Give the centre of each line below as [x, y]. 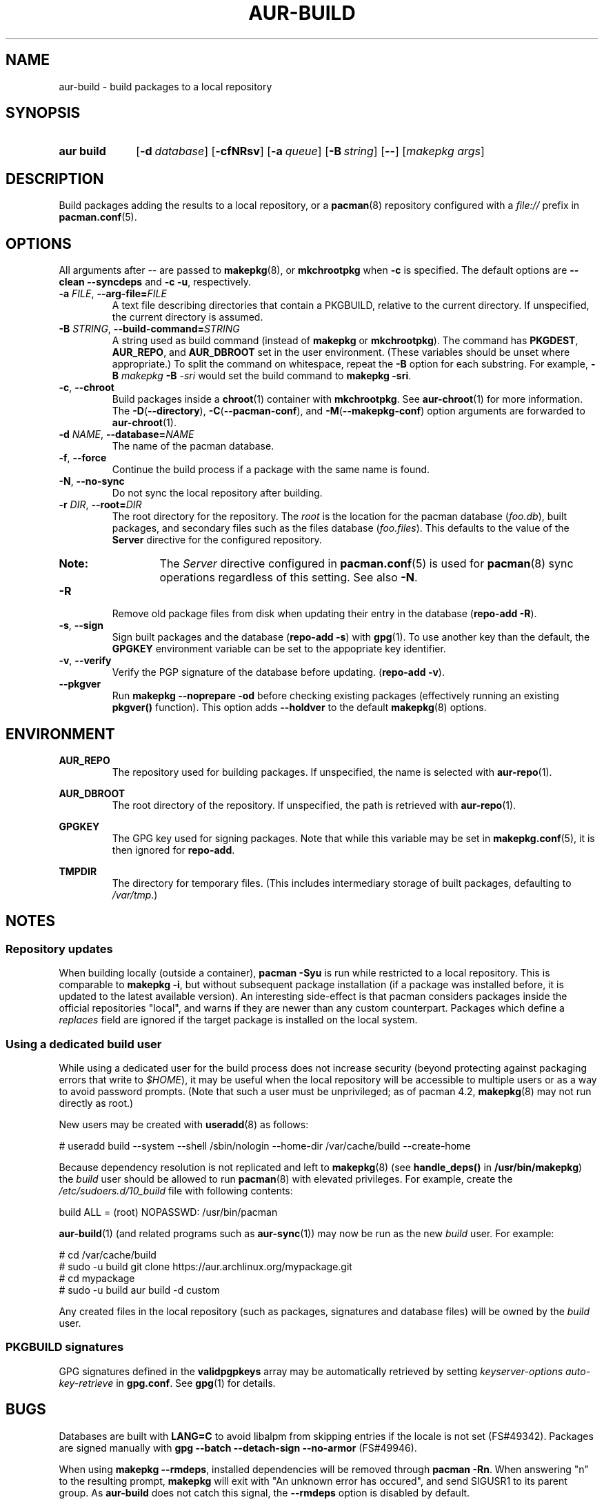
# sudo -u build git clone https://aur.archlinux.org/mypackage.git [205, 1266]
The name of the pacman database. [193, 446]
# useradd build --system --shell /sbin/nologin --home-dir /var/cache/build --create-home [265, 1145]
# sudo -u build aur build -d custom [139, 1290]
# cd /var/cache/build [108, 1254]
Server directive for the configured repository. [217, 540]
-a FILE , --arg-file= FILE [113, 294]
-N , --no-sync [92, 481]
